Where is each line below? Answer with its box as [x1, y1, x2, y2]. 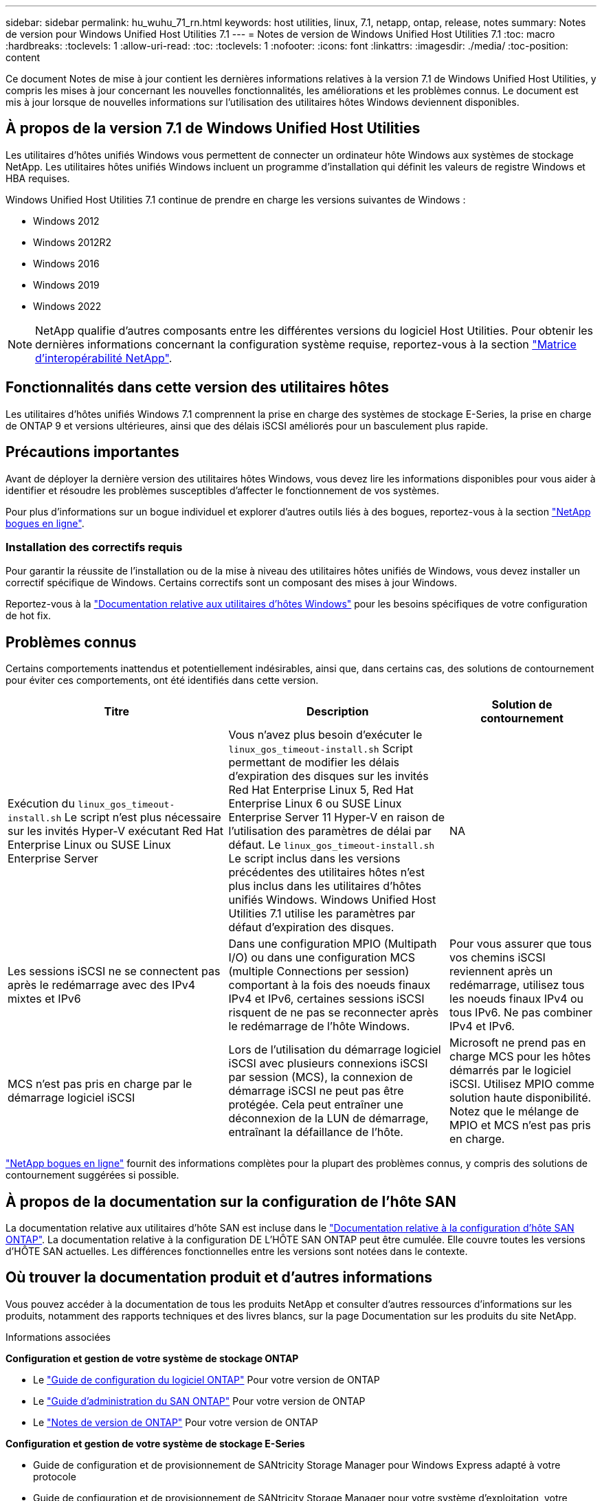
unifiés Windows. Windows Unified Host [228, 893, 436, 907]
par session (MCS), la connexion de [228, 1070, 413, 1085]
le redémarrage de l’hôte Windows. [228, 1019, 410, 1034]
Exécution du [8, 797, 75, 811]
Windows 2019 [33, 278, 100, 291]
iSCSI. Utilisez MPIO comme [449, 1077, 594, 1091]
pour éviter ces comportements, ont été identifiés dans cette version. [5, 674, 319, 687]
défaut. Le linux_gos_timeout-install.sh [228, 838, 435, 852]
